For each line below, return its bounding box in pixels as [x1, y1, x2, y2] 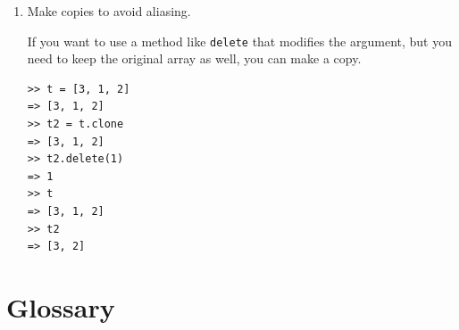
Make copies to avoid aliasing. [27, 2, 191, 20]
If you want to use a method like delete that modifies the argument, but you [27, 31, 452, 50]
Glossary [6, 288, 115, 325]
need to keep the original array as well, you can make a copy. [27, 49, 362, 68]
